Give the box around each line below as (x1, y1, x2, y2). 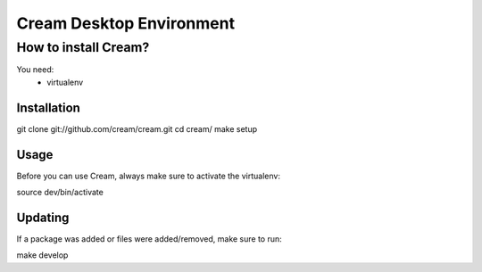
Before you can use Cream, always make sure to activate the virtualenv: (16, 170, 281, 181)
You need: (16, 64, 54, 75)
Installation (16, 100, 80, 115)
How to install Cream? (16, 39, 150, 55)
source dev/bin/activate (16, 186, 104, 197)
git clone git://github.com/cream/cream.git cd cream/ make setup (16, 123, 258, 134)
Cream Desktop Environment (16, 13, 236, 33)
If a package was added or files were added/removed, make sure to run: (16, 233, 283, 244)
